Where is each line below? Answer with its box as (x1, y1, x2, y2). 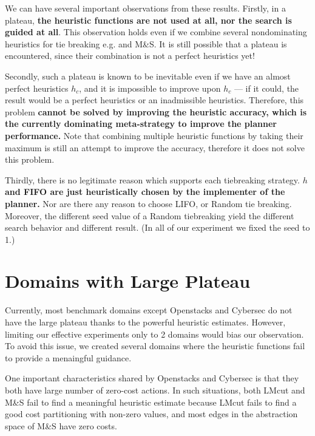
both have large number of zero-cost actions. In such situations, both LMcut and (5, 383, 305, 396)
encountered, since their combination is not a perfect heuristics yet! (5, 49, 255, 62)
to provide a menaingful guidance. (5, 351, 132, 364)
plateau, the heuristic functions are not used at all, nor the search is (5, 13, 292, 26)
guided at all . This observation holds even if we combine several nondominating (5, 26, 307, 38)
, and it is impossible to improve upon (79, 81, 221, 94)
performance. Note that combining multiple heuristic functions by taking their (5, 129, 303, 141)
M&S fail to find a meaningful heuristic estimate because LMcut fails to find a (5, 395, 297, 408)
